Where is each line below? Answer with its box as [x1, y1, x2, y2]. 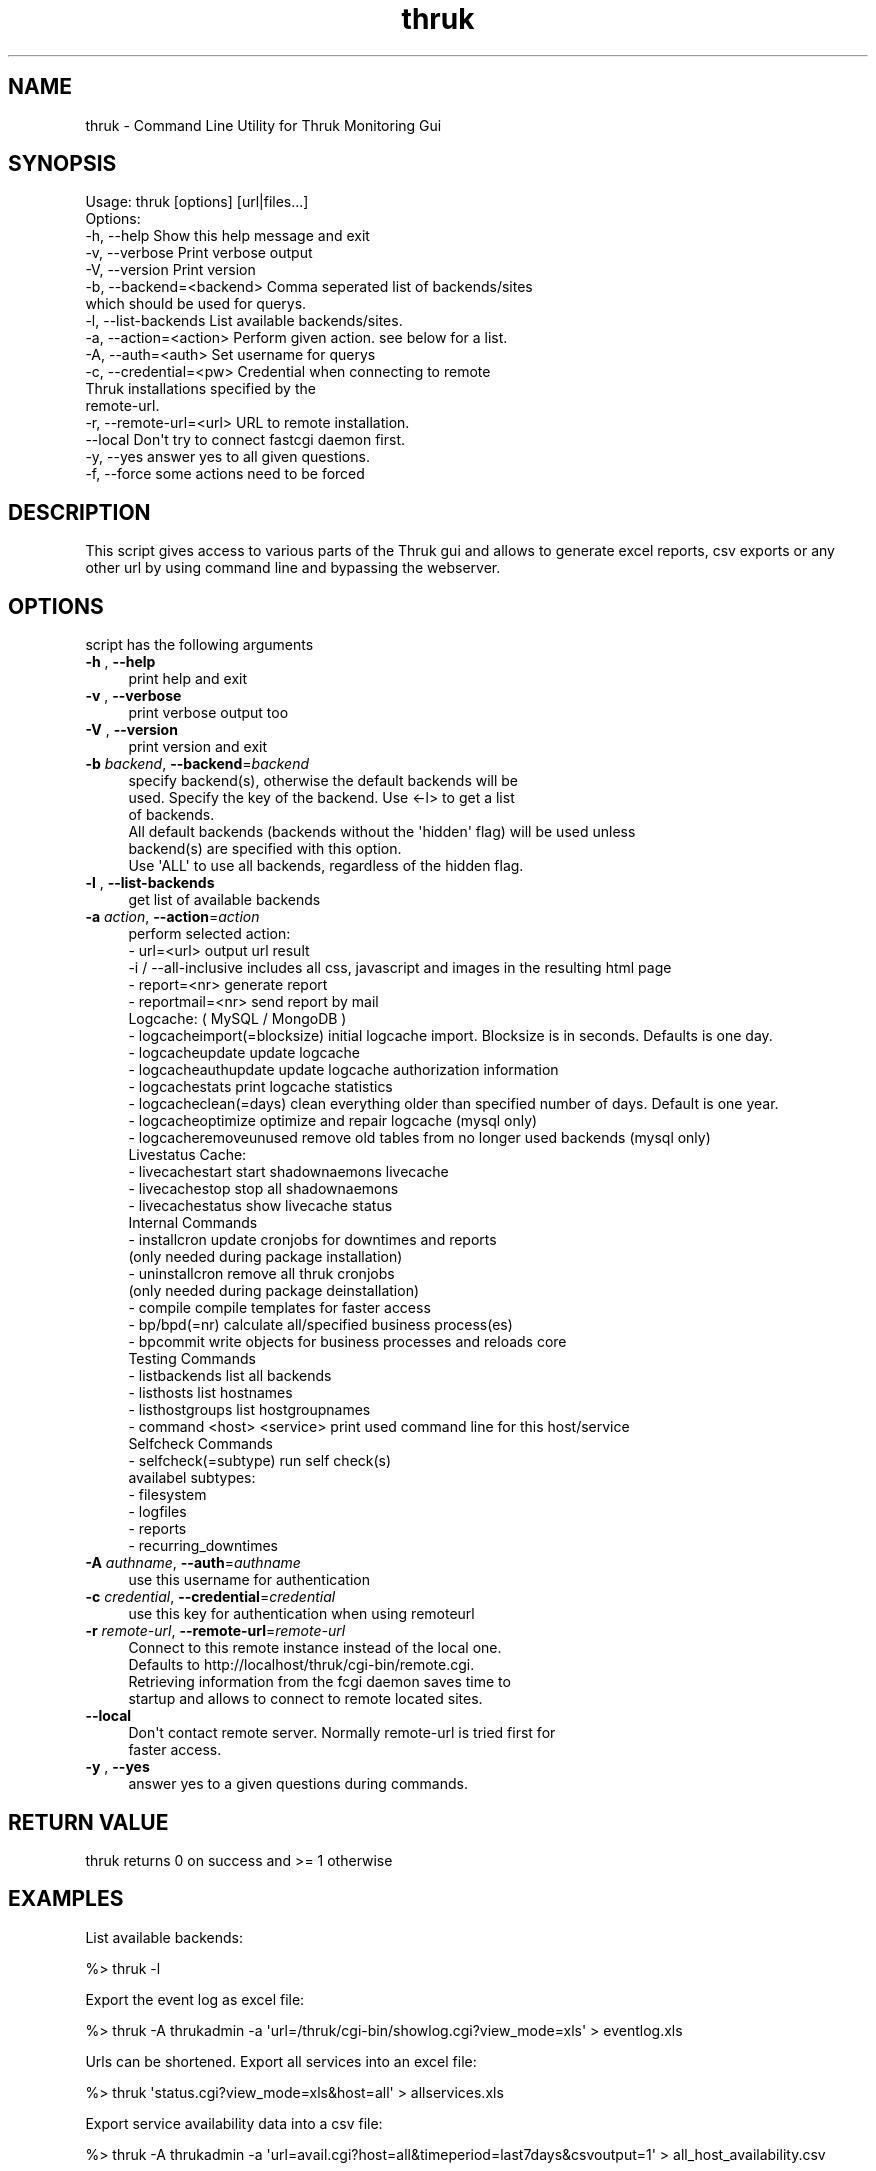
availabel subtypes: [128, 1469, 256, 1487]
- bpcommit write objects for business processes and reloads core [128, 1333, 567, 1351]
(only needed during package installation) [128, 1248, 403, 1266]
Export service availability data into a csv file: [85, 2114, 383, 2132]
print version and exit [128, 738, 268, 756]
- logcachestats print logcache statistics [128, 1078, 393, 1096]
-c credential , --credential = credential [85, 1588, 336, 1606]
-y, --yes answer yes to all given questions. [85, 448, 370, 466]
